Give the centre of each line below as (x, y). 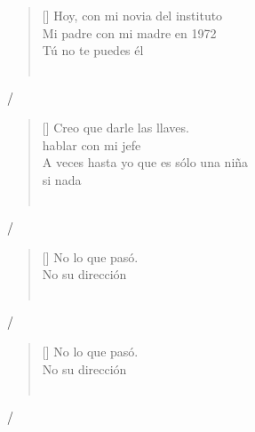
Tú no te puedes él (93, 50)
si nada (62, 179)
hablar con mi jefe (92, 144)
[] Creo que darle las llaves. (116, 127)
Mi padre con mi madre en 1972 (129, 32)
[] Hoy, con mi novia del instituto (132, 15)
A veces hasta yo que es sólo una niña (145, 162)
